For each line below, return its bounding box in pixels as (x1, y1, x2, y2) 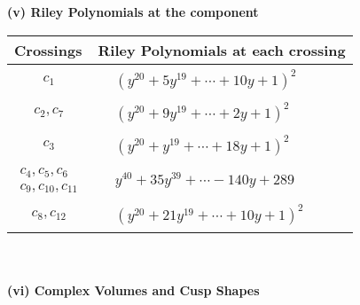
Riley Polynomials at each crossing (98, 39, 346, 60)
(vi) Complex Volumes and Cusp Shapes (7, 281, 260, 300)
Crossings (14, 39, 82, 60)
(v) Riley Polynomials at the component (7, 3, 259, 20)
